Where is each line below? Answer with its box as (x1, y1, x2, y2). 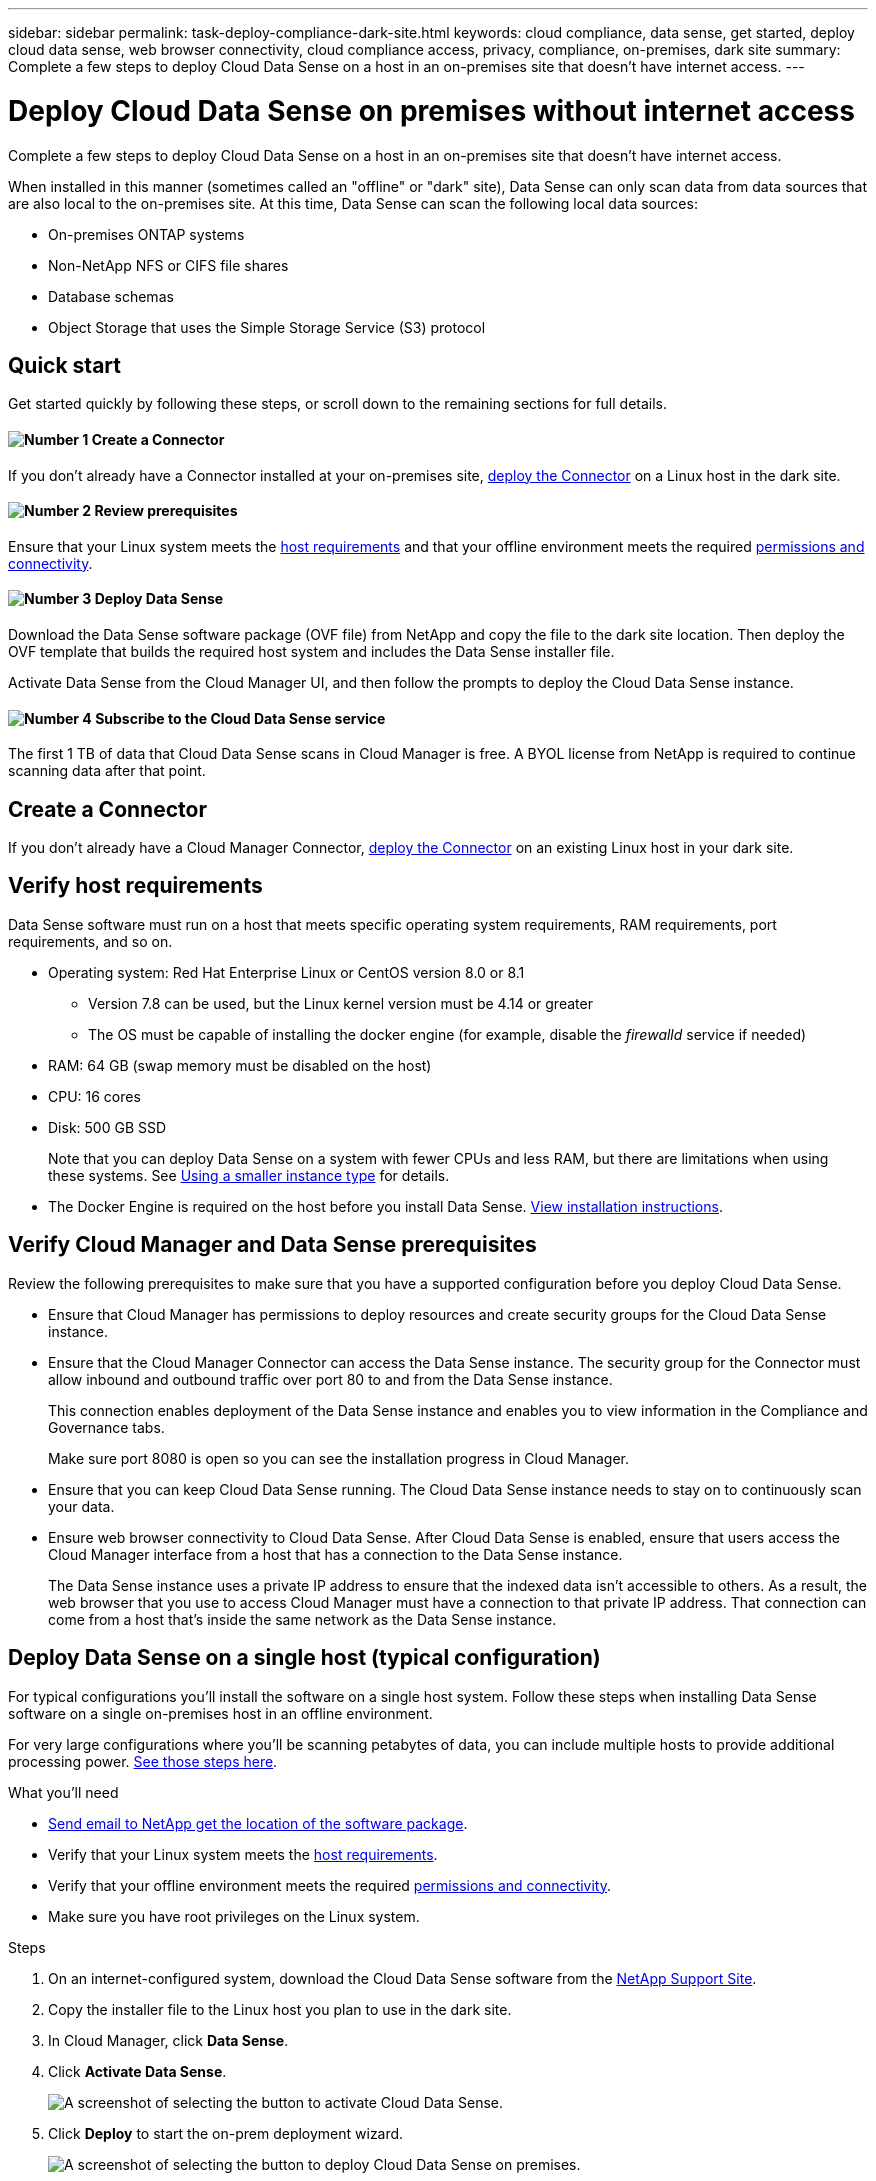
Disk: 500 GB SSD (48, 1118, 167, 1136)
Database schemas (48, 287, 174, 305)
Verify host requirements (8, 873, 263, 899)
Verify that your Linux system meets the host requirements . (48, 1845, 438, 1863)
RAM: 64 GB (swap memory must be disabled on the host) (48, 1056, 432, 1074)
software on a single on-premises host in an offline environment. (8, 1704, 433, 1722)
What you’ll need (8, 1783, 119, 1801)
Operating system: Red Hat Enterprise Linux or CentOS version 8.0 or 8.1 (48, 963, 525, 981)
